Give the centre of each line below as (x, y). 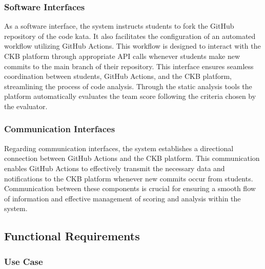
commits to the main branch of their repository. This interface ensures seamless (129, 66)
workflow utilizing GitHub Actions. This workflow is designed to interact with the (132, 46)
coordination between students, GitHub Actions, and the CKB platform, (118, 76)
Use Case (24, 261)
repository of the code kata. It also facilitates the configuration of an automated (130, 36)
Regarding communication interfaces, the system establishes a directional (119, 148)
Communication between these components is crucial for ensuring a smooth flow (130, 188)
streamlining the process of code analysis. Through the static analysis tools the (128, 86)
